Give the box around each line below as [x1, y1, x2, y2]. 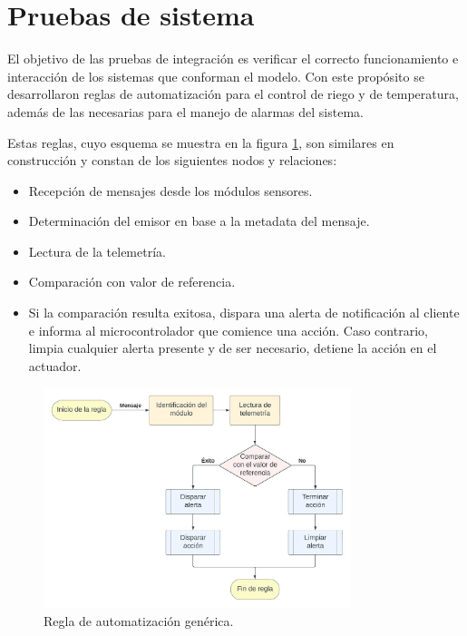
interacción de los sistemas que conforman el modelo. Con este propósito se [7, 66, 424, 85]
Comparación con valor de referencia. [28, 272, 236, 291]
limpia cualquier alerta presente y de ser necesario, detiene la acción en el [28, 338, 437, 357]
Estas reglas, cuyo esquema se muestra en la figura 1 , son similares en [7, 132, 394, 152]
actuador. [28, 356, 82, 375]
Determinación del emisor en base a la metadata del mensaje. [28, 211, 370, 230]
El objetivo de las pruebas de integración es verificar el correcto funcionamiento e [7, 49, 459, 68]
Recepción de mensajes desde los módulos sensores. [28, 181, 313, 200]
